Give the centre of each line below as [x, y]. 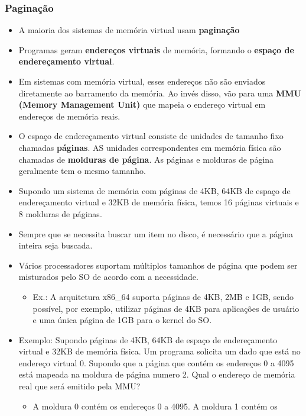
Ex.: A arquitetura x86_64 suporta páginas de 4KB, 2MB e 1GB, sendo [163, 296]
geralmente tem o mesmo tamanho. [82, 171]
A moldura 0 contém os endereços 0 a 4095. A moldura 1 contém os [155, 406]
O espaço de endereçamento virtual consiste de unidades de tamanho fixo [151, 136]
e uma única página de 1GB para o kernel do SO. [122, 320]
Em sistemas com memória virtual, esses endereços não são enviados [142, 81]
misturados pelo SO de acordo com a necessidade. [108, 277]
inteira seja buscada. [56, 245]
